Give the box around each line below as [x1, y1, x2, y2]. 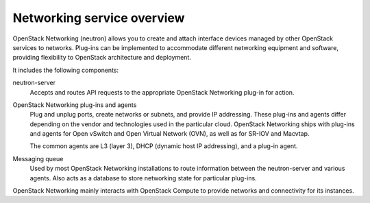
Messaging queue [12, 154, 64, 163]
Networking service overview [12, 10, 185, 25]
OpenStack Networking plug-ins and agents [12, 100, 137, 109]
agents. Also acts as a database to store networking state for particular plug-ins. [29, 174, 257, 182]
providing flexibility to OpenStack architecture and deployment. [12, 53, 192, 62]
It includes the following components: [12, 66, 119, 74]
